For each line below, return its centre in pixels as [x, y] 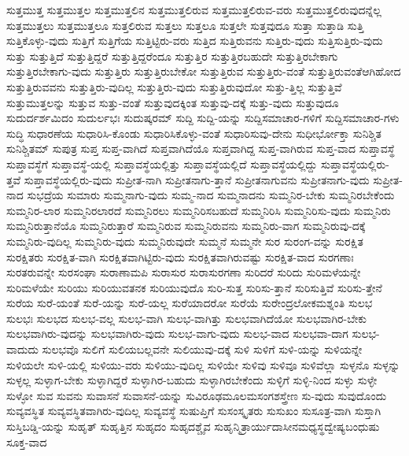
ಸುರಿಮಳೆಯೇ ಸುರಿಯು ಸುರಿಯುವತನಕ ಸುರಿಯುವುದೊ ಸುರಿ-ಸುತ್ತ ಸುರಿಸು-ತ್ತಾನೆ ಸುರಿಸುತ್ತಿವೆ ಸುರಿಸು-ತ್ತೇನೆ [194, 287]
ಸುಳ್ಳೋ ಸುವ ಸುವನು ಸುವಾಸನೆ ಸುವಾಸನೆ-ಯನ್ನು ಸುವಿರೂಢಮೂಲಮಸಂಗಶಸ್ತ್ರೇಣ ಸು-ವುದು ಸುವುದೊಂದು [197, 395]
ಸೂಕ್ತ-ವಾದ [27, 441]
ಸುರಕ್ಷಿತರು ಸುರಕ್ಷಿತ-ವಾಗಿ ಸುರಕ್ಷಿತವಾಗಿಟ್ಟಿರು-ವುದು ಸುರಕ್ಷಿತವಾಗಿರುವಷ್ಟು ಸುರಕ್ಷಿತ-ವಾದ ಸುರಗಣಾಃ [180, 256]
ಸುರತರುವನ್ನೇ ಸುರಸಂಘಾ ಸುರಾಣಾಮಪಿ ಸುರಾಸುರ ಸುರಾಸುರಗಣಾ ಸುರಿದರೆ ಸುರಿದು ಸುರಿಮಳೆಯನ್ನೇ [184, 272]
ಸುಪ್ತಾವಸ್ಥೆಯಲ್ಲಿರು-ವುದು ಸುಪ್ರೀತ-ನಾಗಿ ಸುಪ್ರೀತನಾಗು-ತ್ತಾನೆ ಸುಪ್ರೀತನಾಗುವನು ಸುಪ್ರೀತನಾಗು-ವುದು [197, 179]
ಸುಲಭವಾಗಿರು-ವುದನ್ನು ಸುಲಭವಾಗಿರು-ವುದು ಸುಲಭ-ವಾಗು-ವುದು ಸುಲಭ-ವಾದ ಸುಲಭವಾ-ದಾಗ [177, 334]
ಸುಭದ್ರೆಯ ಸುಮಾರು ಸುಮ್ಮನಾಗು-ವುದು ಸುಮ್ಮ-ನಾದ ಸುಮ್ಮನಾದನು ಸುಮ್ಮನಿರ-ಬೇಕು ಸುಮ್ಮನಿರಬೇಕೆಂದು [211, 195]
